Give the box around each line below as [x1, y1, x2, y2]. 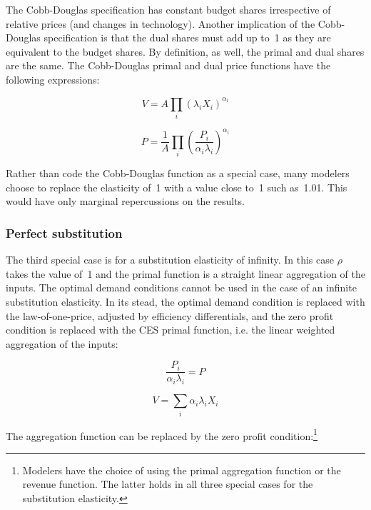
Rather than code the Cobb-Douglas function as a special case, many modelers [6, 166, 350, 181]
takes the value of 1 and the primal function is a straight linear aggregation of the [6, 266, 366, 281]
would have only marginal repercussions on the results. [6, 194, 245, 209]
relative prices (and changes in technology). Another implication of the [6, 16, 315, 31]
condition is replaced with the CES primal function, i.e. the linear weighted [6, 322, 335, 337]
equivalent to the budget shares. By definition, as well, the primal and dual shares [6, 44, 365, 59]
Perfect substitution [6, 224, 123, 241]
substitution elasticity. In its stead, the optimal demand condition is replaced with [6, 294, 365, 309]
